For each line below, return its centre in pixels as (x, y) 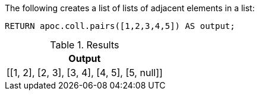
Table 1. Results (85, 45)
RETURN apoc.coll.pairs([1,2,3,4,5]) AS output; (120, 26)
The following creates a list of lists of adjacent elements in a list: (130, 8)
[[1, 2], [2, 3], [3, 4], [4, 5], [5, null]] (85, 73)
